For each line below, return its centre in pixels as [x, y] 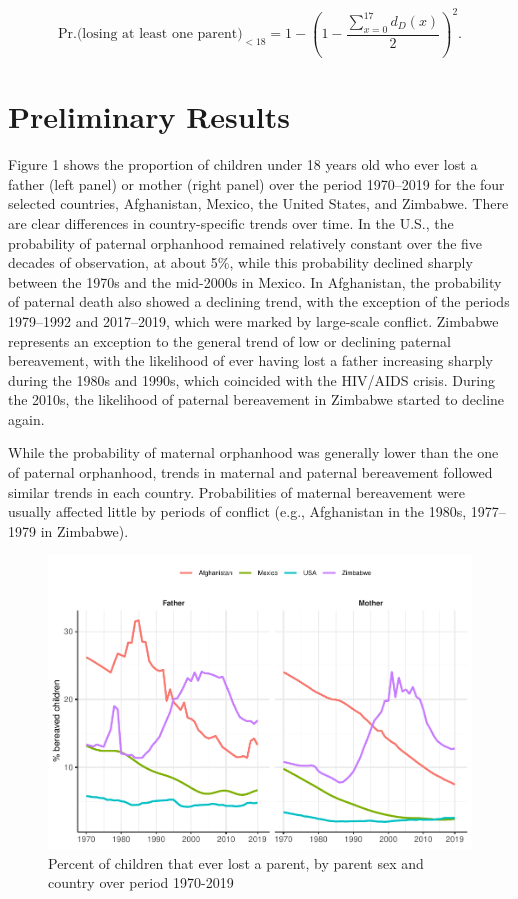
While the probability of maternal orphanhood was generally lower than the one [253, 452]
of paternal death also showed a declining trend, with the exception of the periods [259, 301]
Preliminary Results [149, 116]
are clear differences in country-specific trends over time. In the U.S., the [231, 222]
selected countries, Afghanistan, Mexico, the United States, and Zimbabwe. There [258, 203]
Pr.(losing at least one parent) [150, 34]
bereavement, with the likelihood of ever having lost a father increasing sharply [250, 360]
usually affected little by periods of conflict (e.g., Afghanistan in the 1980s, [237, 511]
